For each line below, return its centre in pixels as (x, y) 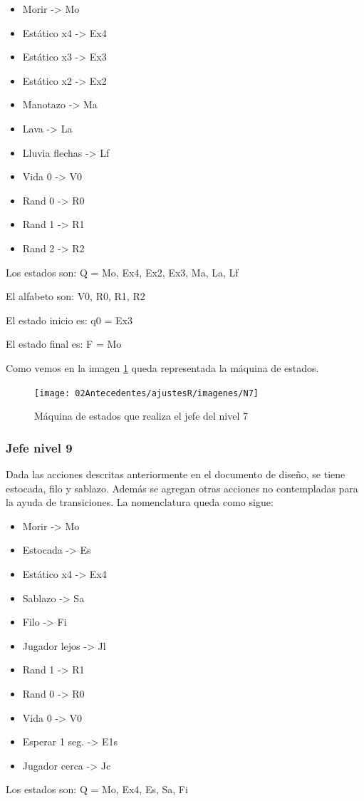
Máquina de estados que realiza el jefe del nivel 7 (141, 416)
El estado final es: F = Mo (64, 344)
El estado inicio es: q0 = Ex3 (69, 320)
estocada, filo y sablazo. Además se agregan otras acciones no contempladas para (182, 488)
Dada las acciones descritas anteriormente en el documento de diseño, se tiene (176, 474)
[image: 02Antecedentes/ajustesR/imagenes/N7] (146, 393)
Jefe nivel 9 (39, 447)
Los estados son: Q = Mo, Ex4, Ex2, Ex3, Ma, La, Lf (122, 272)
